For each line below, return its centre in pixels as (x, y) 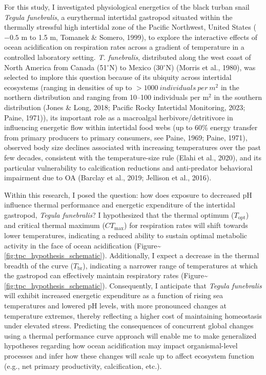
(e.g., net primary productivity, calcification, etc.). (83, 366)
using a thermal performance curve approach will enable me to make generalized (130, 335)
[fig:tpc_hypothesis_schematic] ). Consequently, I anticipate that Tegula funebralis (133, 285)
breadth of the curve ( (39, 265)
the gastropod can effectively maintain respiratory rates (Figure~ (106, 275)
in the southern (238, 97)
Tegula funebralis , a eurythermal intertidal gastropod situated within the (118, 17)
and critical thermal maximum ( (55, 225)
